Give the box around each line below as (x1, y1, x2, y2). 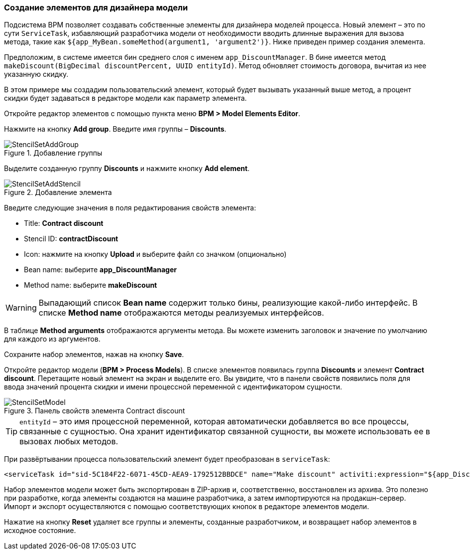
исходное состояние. (4, 526, 76, 535)
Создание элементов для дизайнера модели (4, 2, 188, 12)
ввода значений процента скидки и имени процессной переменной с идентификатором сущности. (4, 382, 343, 391)
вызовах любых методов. (19, 436, 118, 447)
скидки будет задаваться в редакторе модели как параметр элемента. (4, 94, 247, 103)
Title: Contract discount (24, 219, 104, 228)
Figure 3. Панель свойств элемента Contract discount (4, 406, 185, 415)
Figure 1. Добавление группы (4, 149, 103, 158)
